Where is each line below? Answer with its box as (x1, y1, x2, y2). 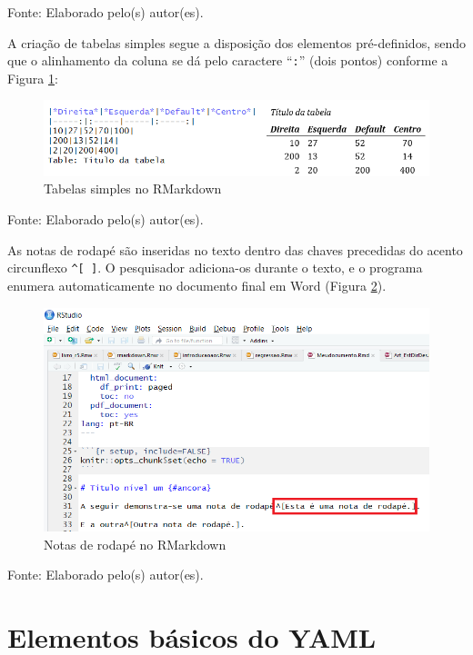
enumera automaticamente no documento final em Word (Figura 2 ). (7, 275, 387, 294)
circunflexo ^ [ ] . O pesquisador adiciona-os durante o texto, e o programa (7, 258, 423, 277)
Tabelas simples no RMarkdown (44, 179, 222, 198)
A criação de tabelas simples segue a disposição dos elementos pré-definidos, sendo (7, 33, 466, 52)
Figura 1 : (7, 68, 58, 87)
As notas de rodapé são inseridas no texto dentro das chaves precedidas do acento (7, 240, 463, 259)
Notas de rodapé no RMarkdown (44, 534, 226, 553)
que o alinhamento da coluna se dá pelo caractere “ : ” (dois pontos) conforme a (7, 51, 448, 70)
